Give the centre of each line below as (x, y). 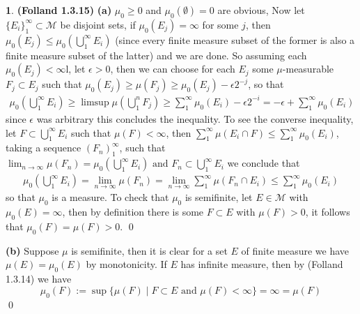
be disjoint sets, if (98, 24)
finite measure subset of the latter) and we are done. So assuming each (156, 55)
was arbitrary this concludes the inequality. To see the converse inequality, (195, 118)
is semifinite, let (219, 197)
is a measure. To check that (110, 197)
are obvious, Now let (261, 10)
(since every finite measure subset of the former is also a (235, 39)
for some (220, 24)
